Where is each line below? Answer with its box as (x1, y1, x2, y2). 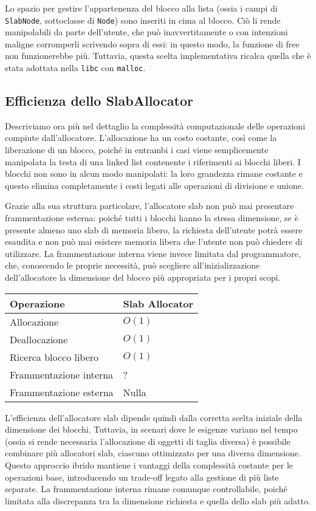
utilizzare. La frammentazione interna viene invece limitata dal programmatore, (5, 247, 301, 259)
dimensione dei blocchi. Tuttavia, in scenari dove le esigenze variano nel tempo (5, 423, 298, 436)
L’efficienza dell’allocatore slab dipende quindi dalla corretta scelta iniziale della (5, 411, 303, 424)
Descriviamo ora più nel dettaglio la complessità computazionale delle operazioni (5, 119, 306, 132)
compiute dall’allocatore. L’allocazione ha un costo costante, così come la (5, 131, 277, 144)
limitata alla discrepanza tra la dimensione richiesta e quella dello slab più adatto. (5, 494, 311, 507)
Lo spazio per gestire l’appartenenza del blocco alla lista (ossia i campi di (5, 2, 278, 14)
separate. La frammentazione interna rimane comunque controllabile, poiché (5, 482, 287, 495)
